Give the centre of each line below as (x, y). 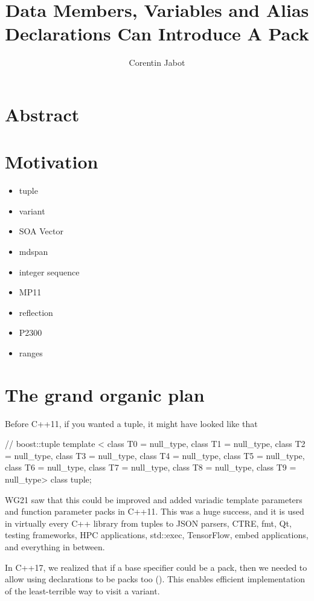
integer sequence (49, 272)
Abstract (42, 114)
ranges (31, 352)
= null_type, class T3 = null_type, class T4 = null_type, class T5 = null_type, (155, 455)
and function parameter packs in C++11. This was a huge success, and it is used (155, 511)
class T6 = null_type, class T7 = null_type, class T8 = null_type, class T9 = (151, 467)
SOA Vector (41, 231)
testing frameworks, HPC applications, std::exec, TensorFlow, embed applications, (157, 535)
